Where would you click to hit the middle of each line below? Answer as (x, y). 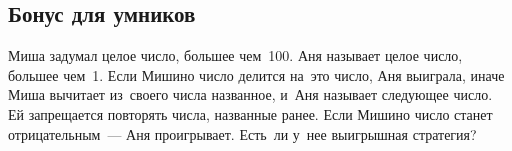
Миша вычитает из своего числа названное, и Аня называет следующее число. (250, 94)
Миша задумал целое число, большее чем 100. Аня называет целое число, (235, 55)
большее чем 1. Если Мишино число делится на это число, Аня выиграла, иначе (256, 74)
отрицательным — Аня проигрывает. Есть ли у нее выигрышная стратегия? (242, 133)
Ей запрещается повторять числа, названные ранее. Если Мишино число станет (250, 113)
